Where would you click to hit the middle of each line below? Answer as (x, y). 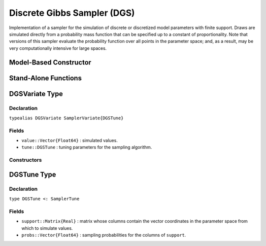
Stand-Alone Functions (46, 78)
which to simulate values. (47, 228)
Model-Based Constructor (50, 62)
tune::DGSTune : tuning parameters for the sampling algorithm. (87, 147)
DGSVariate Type (36, 94)
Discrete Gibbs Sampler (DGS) (72, 13)
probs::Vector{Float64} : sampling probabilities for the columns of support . (104, 235)
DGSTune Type (33, 174)
